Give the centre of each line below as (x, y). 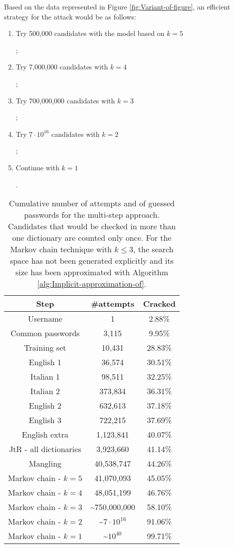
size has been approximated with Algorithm (92, 272)
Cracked (159, 304)
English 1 (45, 362)
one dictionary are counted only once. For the (92, 238)
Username (45, 319)
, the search (153, 249)
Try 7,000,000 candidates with (62, 67)
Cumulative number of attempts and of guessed (92, 203)
